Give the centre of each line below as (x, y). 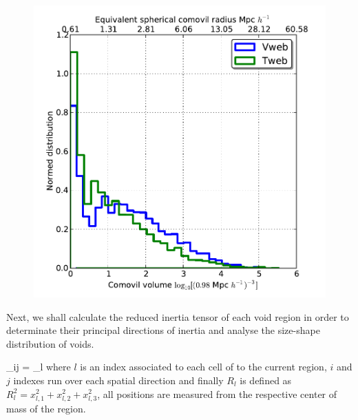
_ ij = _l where (39, 367)
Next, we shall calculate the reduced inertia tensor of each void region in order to (178, 316)
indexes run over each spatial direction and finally (118, 380)
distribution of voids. (50, 343)
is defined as (266, 380)
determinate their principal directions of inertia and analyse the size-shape (163, 330)
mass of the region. (46, 408)
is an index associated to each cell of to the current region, (203, 367)
